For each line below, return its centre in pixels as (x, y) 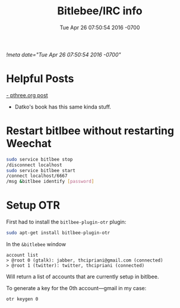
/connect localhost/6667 (37, 176)
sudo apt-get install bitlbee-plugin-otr (58, 233)
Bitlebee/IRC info (100, 11)
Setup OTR (33, 205)
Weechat (29, 144)
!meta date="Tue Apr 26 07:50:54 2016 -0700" (64, 54)
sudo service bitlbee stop (40, 159)
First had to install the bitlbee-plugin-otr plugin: (66, 222)
